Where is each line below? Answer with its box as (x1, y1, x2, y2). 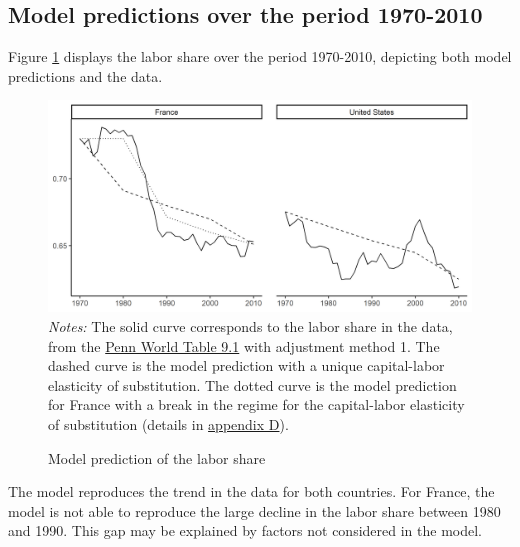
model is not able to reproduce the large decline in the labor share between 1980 (8, 500, 501, 521)
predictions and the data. (8, 65, 163, 86)
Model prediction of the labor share (48, 447, 266, 468)
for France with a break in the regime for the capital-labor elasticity (48, 394, 465, 415)
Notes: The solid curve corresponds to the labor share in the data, (48, 315, 453, 336)
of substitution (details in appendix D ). (48, 413, 289, 434)
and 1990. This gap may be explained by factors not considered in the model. (8, 520, 482, 541)
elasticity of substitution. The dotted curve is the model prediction (48, 374, 457, 395)
